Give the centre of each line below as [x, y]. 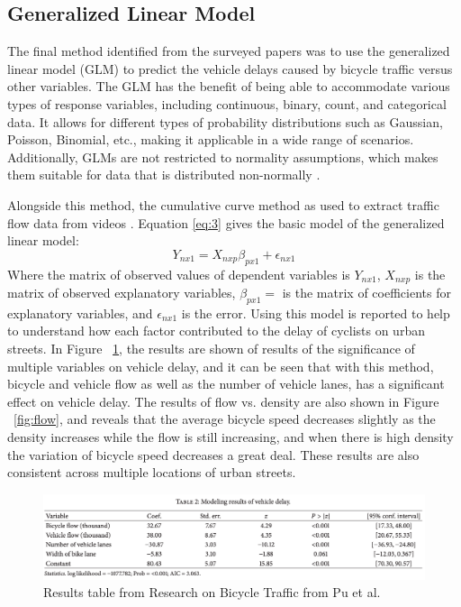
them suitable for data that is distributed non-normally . [164, 175]
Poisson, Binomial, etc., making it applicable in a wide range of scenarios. [211, 139]
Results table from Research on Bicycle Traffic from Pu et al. [212, 592]
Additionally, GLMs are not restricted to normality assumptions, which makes [223, 156]
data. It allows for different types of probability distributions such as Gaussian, [225, 121]
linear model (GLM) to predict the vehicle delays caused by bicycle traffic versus [230, 68]
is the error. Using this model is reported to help [316, 313]
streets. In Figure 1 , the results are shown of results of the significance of [211, 348]
